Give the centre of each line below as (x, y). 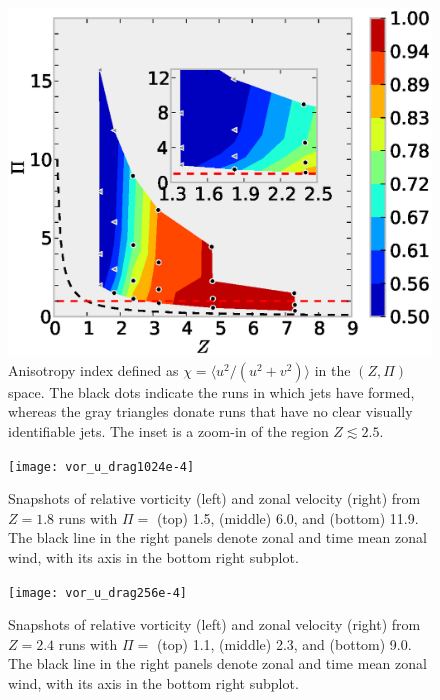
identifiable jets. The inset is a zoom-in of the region (168, 431)
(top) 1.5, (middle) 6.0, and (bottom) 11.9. (287, 517)
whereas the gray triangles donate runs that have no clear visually (210, 411)
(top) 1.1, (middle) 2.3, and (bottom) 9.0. (284, 643)
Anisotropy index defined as (93, 369)
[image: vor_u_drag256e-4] (97, 592)
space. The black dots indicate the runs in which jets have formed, (211, 391)
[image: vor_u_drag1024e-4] (101, 466)
